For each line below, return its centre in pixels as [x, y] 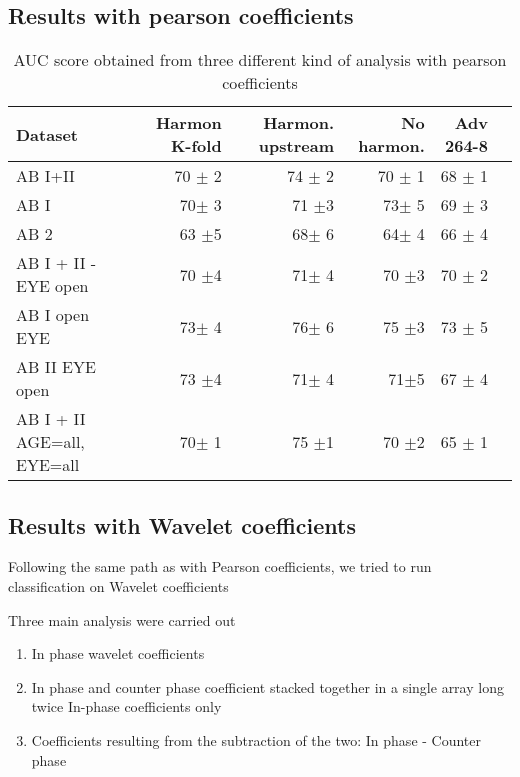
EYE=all [48, 465]
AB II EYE [56, 367]
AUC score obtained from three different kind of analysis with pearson [260, 60]
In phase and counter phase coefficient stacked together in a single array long [267, 686]
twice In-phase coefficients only [126, 706]
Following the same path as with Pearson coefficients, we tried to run [220, 566]
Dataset [47, 134]
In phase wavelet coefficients [118, 653]
